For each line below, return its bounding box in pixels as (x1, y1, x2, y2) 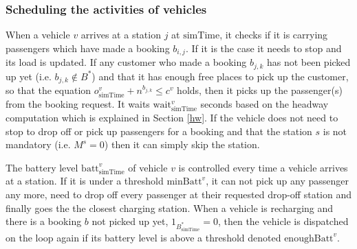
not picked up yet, (91, 214, 169, 228)
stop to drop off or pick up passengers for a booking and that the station (6, 123, 312, 138)
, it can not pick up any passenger (206, 174, 349, 188)
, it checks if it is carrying (219, 27, 328, 42)
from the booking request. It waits (6, 97, 150, 111)
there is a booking (6, 214, 82, 228)
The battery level (6, 160, 78, 174)
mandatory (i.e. (6, 137, 71, 152)
